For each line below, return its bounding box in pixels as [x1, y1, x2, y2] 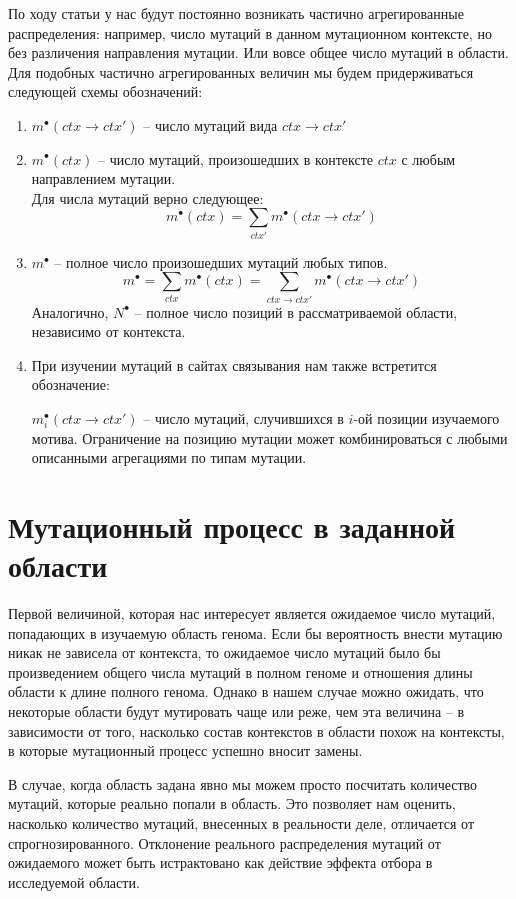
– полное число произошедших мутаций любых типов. [54, 251, 388, 272]
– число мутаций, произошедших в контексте [98, 148, 373, 169]
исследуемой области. [8, 871, 140, 892]
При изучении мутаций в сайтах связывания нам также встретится [31, 354, 437, 375]
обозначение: [31, 374, 110, 395]
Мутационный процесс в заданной [8, 505, 456, 546]
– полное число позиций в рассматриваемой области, [134, 301, 458, 322]
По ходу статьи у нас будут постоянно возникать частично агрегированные [8, 3, 464, 23]
